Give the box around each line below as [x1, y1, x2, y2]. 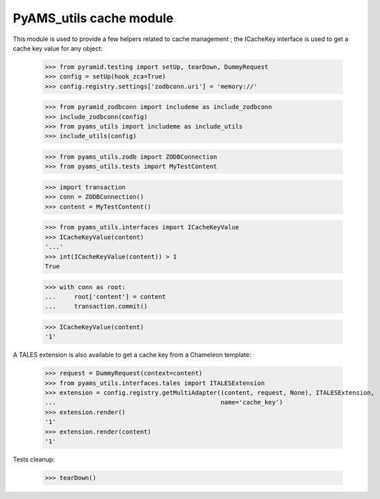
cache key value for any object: [13, 44, 104, 52]
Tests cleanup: [13, 455, 55, 464]
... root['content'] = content [44, 293, 166, 300]
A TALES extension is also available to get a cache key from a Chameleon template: [13, 351, 251, 359]
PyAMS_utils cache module [13, 10, 174, 26]
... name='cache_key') [44, 398, 283, 407]
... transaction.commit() [44, 302, 148, 311]
